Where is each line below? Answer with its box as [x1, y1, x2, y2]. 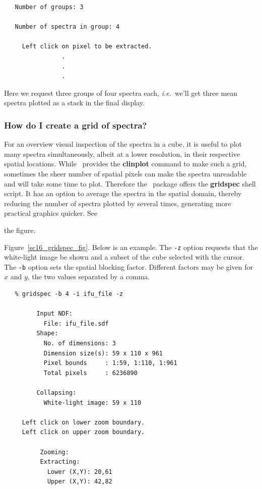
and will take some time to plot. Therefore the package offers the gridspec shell [4, 178, 256, 189]
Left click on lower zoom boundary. [22, 418, 145, 426]
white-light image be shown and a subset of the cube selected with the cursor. [4, 252, 244, 262]
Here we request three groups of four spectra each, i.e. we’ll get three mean [4, 87, 238, 98]
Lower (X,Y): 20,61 [47, 468, 112, 475]
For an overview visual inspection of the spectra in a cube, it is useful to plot [4, 139, 242, 149]
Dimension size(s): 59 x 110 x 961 [43, 349, 163, 357]
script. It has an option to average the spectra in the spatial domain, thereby [4, 188, 242, 199]
